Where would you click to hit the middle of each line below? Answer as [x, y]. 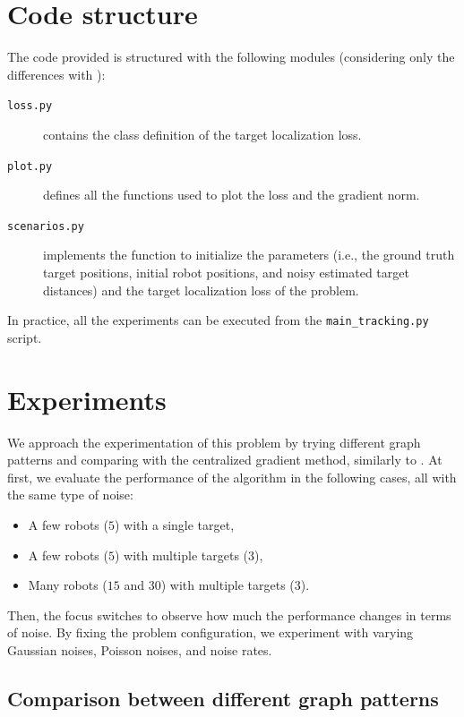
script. [25, 337]
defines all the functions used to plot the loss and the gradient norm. [232, 195]
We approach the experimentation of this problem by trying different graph [214, 442]
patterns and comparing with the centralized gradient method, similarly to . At [225, 460]
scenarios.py [46, 226]
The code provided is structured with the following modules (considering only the [231, 57]
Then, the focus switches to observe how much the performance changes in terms [229, 615]
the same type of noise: [70, 495]
